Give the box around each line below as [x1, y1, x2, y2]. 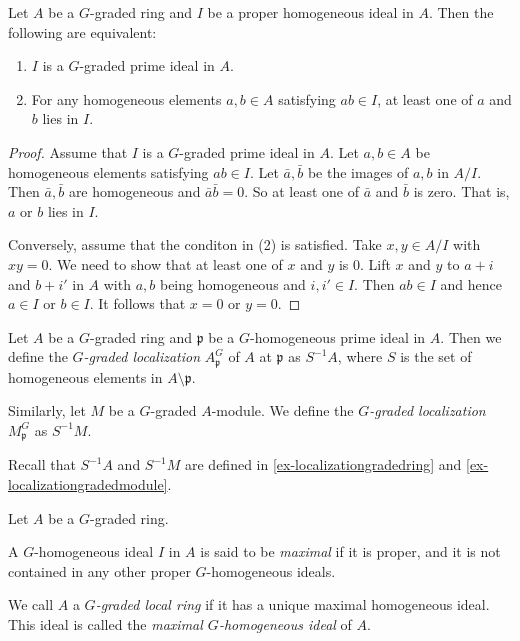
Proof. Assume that [8, 141, 128, 162]
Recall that [8, 454, 76, 475]
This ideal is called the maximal [8, 613, 203, 634]
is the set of [400, 346, 472, 367]
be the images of [307, 161, 409, 182]
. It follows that [89, 293, 186, 314]
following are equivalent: [8, 21, 157, 42]
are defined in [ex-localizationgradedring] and [185, 454, 462, 475]
